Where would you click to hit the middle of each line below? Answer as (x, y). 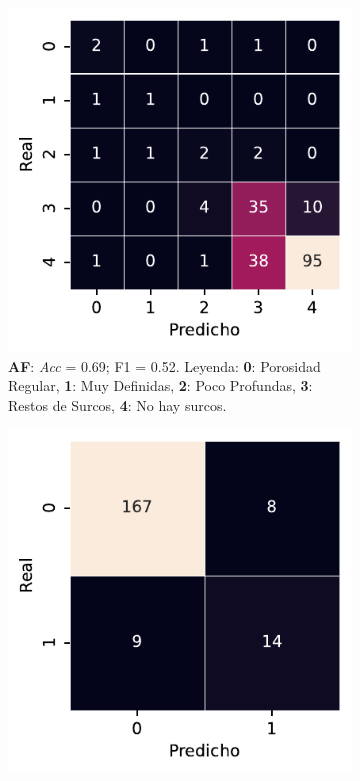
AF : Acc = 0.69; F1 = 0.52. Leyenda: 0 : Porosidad (164, 365)
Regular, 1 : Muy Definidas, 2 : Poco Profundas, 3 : (160, 385)
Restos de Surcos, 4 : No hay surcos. (117, 404)
